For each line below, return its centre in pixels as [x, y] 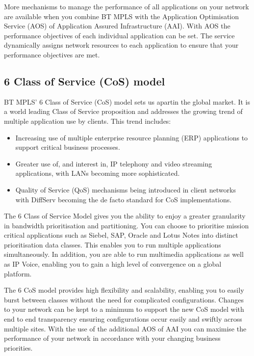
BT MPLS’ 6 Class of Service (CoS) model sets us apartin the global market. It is [127, 101]
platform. [18, 273]
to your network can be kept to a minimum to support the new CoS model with [124, 309]
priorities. [18, 347]
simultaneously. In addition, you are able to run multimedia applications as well [124, 254]
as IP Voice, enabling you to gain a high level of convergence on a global [113, 264]
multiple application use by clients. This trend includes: [88, 121]
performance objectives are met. [52, 54]
